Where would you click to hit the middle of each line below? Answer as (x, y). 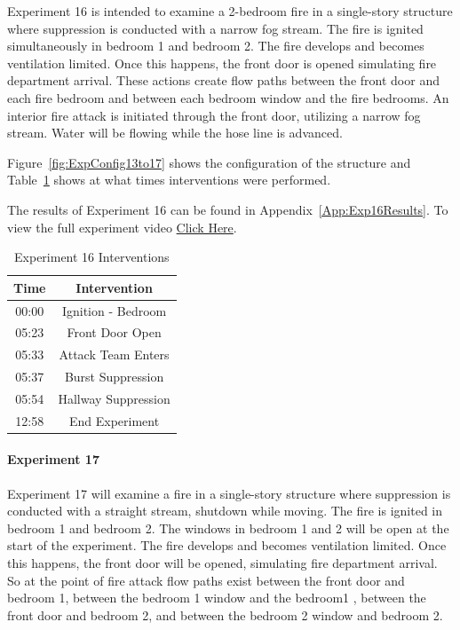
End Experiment (114, 420)
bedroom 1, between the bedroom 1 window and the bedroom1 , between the (217, 598)
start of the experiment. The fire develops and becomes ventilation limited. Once (227, 545)
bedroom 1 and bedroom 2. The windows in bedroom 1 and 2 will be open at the (228, 528)
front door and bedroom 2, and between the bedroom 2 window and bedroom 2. (225, 614)
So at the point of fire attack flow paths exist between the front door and (206, 580)
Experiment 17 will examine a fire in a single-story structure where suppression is (229, 493)
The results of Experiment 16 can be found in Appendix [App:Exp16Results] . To (228, 209)
